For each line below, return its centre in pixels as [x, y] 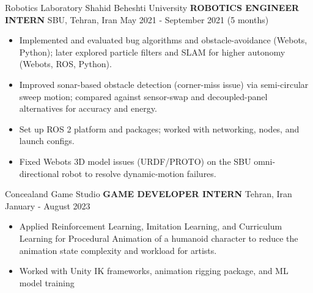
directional [39, 173]
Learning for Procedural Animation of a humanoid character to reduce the [159, 238]
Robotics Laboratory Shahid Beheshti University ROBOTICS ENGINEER [152, 7]
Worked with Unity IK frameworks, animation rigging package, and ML [154, 271]
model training [47, 282]
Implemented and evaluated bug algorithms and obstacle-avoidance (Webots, [163, 40]
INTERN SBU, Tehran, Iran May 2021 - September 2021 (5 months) [137, 19]
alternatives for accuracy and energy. [88, 108]
